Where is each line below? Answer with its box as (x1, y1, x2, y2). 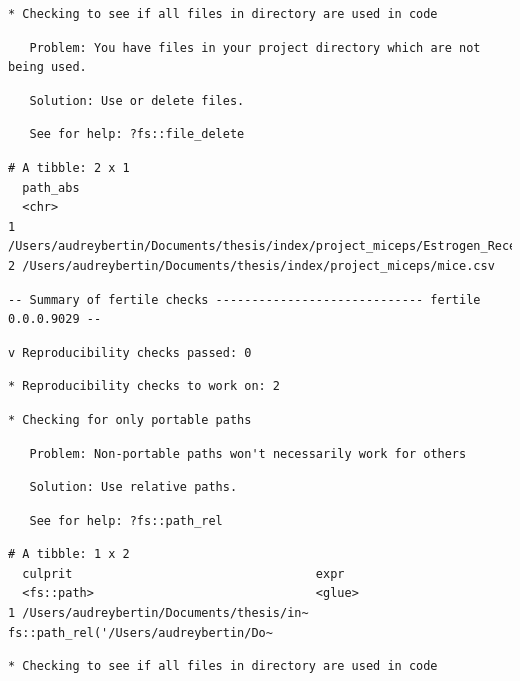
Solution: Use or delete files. (29, 93, 245, 108)
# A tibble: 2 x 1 (8, 160, 130, 175)
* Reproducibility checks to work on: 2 (8, 379, 281, 394)
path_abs (22, 180, 80, 195)
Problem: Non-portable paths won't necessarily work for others (29, 446, 467, 461)
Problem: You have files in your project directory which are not (29, 40, 481, 55)
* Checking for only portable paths (8, 412, 252, 427)
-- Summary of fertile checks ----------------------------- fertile (8, 292, 481, 307)
